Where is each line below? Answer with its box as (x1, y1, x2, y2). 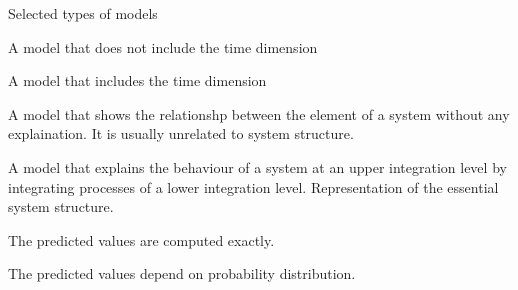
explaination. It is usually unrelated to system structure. (8, 123, 354, 144)
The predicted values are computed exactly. (8, 229, 275, 250)
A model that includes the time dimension (8, 70, 267, 91)
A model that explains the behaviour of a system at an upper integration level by (8, 156, 507, 177)
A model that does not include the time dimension (8, 36, 318, 57)
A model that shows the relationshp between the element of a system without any (8, 103, 510, 124)
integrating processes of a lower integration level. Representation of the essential (8, 176, 499, 197)
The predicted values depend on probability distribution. (8, 263, 356, 284)
